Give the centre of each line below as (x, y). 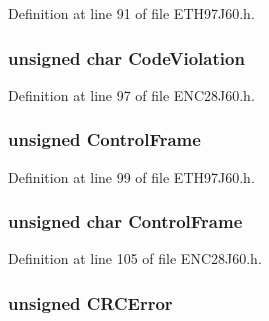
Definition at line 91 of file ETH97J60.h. (131, 13)
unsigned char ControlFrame (125, 221)
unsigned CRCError (90, 302)
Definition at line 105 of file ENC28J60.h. (135, 258)
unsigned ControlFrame (104, 139)
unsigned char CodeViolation (126, 57)
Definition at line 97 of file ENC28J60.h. (131, 94)
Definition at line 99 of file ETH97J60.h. (131, 176)
